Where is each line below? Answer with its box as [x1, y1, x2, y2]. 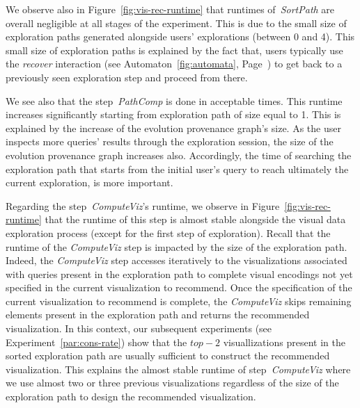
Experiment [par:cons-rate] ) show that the [6, 334, 187, 349]
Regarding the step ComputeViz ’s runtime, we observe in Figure [6, 198, 280, 213]
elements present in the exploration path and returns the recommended [6, 307, 310, 322]
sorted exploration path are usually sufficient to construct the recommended [6, 348, 330, 363]
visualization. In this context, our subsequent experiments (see [6, 321, 272, 336]
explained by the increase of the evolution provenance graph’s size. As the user [6, 120, 341, 135]
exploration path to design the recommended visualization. [6, 389, 256, 404]
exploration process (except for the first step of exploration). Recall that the [6, 225, 331, 240]
